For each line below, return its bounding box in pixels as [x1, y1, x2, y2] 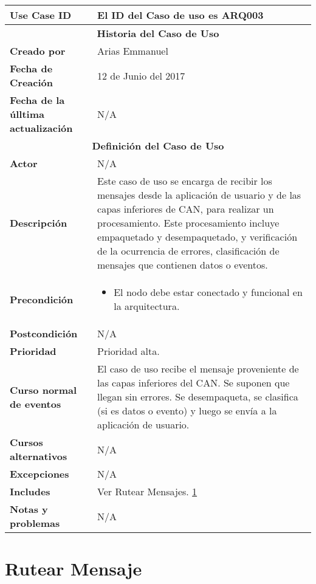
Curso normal [10, 382, 77, 397]
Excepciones [10, 467, 69, 481]
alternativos [10, 449, 67, 463]
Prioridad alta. [97, 344, 160, 358]
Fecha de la [10, 93, 65, 107]
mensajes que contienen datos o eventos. [97, 258, 268, 272]
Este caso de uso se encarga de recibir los [97, 174, 272, 188]
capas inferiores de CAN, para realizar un [97, 202, 274, 216]
